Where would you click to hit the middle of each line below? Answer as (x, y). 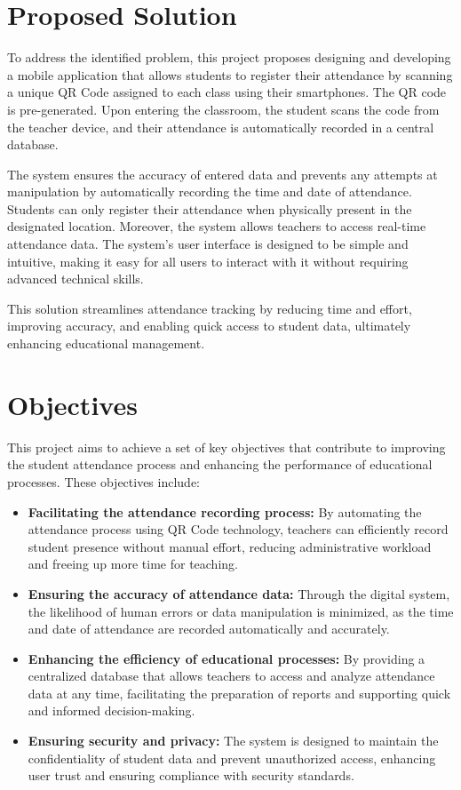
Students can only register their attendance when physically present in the (210, 208)
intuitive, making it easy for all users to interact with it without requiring (208, 261)
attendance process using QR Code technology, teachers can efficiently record (238, 529)
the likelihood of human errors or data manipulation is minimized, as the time (241, 611)
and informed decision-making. (111, 710)
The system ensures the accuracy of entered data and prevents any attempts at (223, 174)
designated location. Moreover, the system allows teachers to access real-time (217, 226)
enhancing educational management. (106, 343)
